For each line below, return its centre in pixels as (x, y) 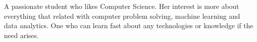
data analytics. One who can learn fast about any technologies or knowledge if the (129, 25)
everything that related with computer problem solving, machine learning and (122, 16)
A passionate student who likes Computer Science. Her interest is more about (122, 6)
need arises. (22, 35)
